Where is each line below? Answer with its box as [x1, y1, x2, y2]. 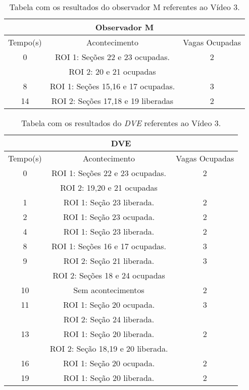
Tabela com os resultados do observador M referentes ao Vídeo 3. [9, 1, 240, 13]
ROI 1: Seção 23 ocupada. [63, 211, 155, 222]
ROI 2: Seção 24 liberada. [63, 313, 155, 325]
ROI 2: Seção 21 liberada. [63, 255, 155, 266]
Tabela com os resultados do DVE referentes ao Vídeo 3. [21, 117, 221, 129]
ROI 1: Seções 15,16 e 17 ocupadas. [49, 80, 175, 92]
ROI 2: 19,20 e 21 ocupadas [60, 182, 158, 193]
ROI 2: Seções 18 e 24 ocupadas [53, 269, 165, 281]
